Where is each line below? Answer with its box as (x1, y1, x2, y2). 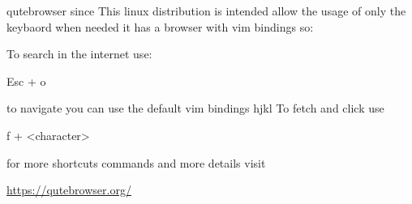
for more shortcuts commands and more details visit (6, 154, 266, 171)
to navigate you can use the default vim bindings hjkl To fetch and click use (6, 100, 384, 117)
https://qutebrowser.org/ (6, 181, 131, 198)
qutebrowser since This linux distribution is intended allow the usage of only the (6, 2, 406, 19)
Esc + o (6, 72, 46, 89)
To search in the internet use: (6, 45, 152, 62)
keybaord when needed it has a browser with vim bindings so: (6, 18, 314, 35)
